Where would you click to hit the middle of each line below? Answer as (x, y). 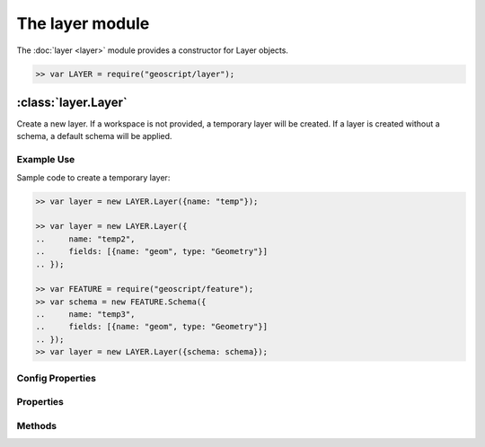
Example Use (46, 160)
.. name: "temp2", (85, 239)
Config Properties (56, 378)
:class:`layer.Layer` (72, 102)
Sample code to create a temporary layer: (93, 177)
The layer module (83, 23)
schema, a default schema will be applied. (94, 136)
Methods (37, 425)
